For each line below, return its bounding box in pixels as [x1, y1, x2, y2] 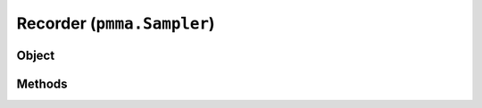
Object [16, 47, 55, 62]
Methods [16, 76, 68, 91]
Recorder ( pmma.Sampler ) [16, 13, 215, 33]
